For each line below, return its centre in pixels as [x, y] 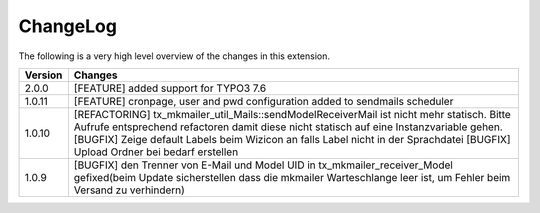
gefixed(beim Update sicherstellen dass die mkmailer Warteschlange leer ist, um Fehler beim [292, 177]
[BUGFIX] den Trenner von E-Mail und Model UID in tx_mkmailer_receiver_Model [263, 165]
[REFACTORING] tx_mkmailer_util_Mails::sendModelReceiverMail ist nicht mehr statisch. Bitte [292, 114]
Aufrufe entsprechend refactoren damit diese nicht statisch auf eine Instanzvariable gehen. [288, 127]
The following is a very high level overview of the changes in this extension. [174, 56]
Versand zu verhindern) [129, 190]
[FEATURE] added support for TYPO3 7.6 [170, 88]
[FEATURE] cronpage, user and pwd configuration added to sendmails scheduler [263, 101]
